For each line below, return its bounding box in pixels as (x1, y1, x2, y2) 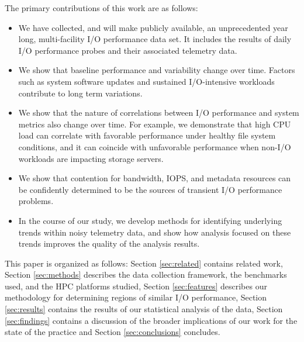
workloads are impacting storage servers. (18, 152, 164, 164)
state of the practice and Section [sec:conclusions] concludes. (5, 326, 220, 338)
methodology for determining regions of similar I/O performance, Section (5, 291, 267, 303)
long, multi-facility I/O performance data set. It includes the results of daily (18, 33, 292, 45)
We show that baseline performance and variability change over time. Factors (18, 64, 295, 76)
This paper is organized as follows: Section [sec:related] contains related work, (5, 257, 283, 269)
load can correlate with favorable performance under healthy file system (18, 129, 276, 141)
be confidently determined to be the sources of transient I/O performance (18, 183, 282, 195)
